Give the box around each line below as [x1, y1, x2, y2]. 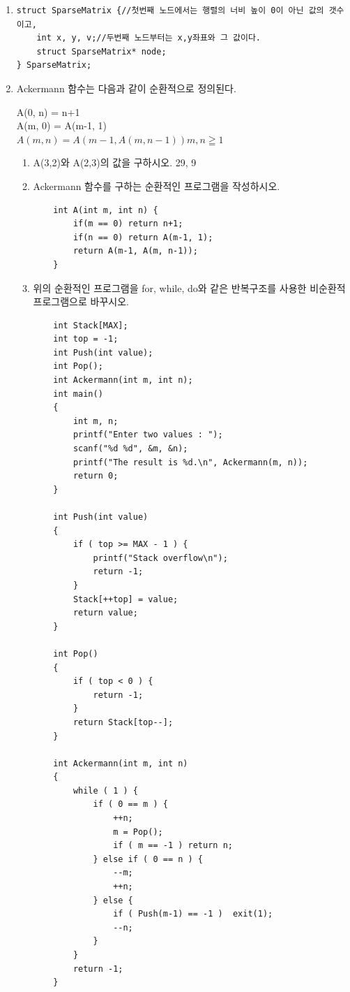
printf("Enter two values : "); [73, 430, 223, 440]
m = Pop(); [113, 826, 163, 837]
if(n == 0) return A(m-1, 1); [73, 232, 213, 242]
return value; [73, 608, 138, 618]
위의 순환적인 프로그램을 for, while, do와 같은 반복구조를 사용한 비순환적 [33, 280, 346, 295]
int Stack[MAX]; [53, 320, 128, 330]
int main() [53, 388, 103, 399]
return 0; [73, 471, 119, 481]
